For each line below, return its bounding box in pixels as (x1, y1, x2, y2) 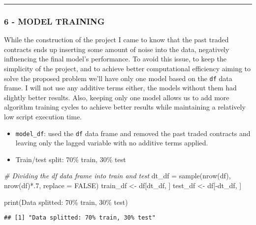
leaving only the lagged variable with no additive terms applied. (15, 138, 208, 148)
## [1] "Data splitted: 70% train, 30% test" (4, 214, 156, 222)
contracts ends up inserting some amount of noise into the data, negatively (4, 44, 229, 54)
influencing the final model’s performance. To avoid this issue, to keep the (4, 54, 226, 64)
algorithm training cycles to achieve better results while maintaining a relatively (4, 102, 246, 112)
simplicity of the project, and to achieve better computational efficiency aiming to (4, 63, 251, 73)
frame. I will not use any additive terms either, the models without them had (4, 83, 237, 93)
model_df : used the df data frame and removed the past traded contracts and (15, 128, 251, 138)
